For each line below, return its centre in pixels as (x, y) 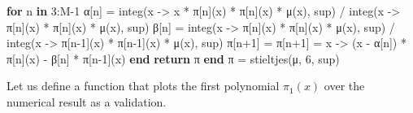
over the (344, 86)
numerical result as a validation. (87, 101)
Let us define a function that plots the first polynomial (143, 86)
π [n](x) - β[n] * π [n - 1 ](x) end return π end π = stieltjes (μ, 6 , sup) (173, 58)
